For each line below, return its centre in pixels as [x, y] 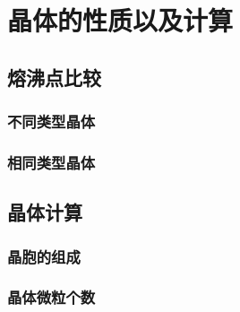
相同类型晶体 [51, 162]
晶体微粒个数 [51, 297]
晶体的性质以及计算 [120, 20]
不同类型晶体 [51, 121]
